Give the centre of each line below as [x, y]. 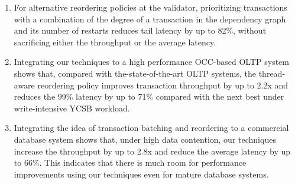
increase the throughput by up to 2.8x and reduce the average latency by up [152, 151]
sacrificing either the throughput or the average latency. [115, 42]
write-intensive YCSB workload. [72, 108]
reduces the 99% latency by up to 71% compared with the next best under [149, 96]
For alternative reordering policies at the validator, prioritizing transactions [150, 7]
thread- [272, 73]
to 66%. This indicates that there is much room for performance [130, 162]
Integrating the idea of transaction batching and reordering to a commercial [151, 128]
